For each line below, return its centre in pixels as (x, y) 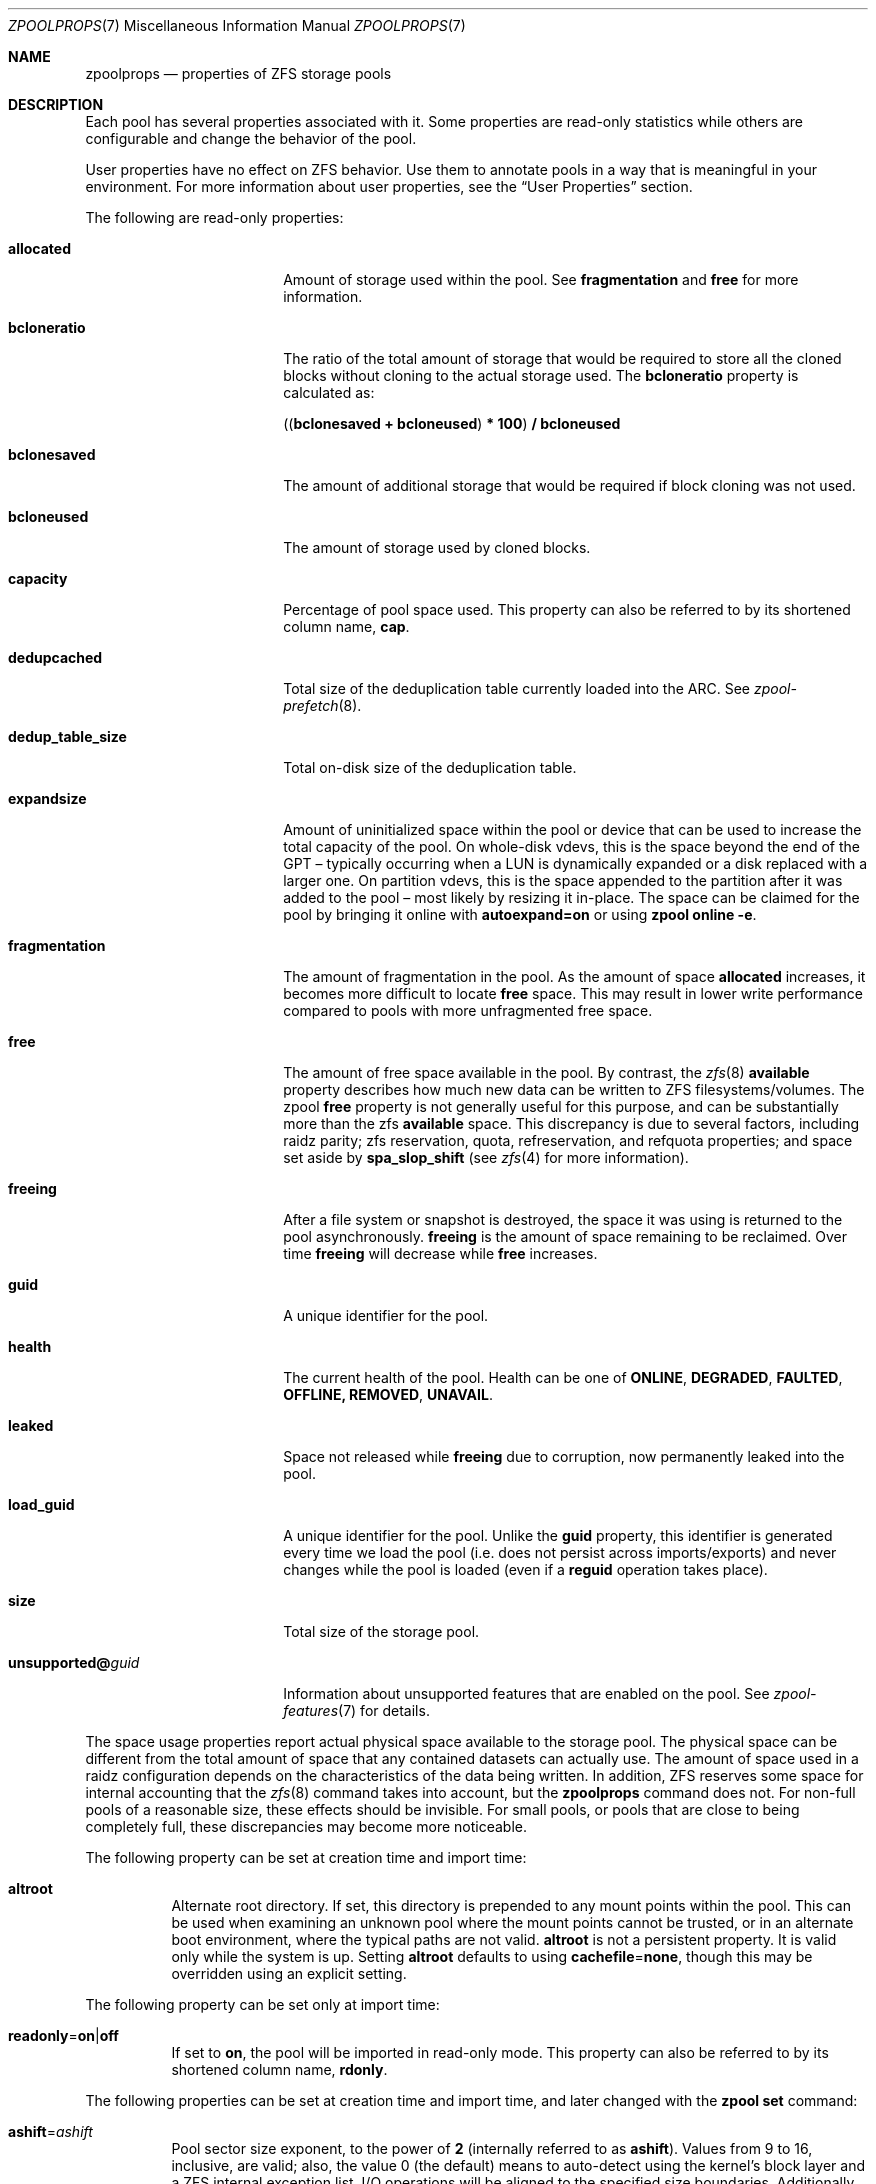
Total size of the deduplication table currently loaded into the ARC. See (516, 688)
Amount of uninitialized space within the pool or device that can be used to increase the (572, 829)
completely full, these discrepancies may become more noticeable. (306, 1826)
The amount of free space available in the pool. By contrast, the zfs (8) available (546, 1072)
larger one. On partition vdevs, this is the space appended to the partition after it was (563, 880)
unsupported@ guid (74, 1662)
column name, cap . (346, 626)
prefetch (311, 705)
